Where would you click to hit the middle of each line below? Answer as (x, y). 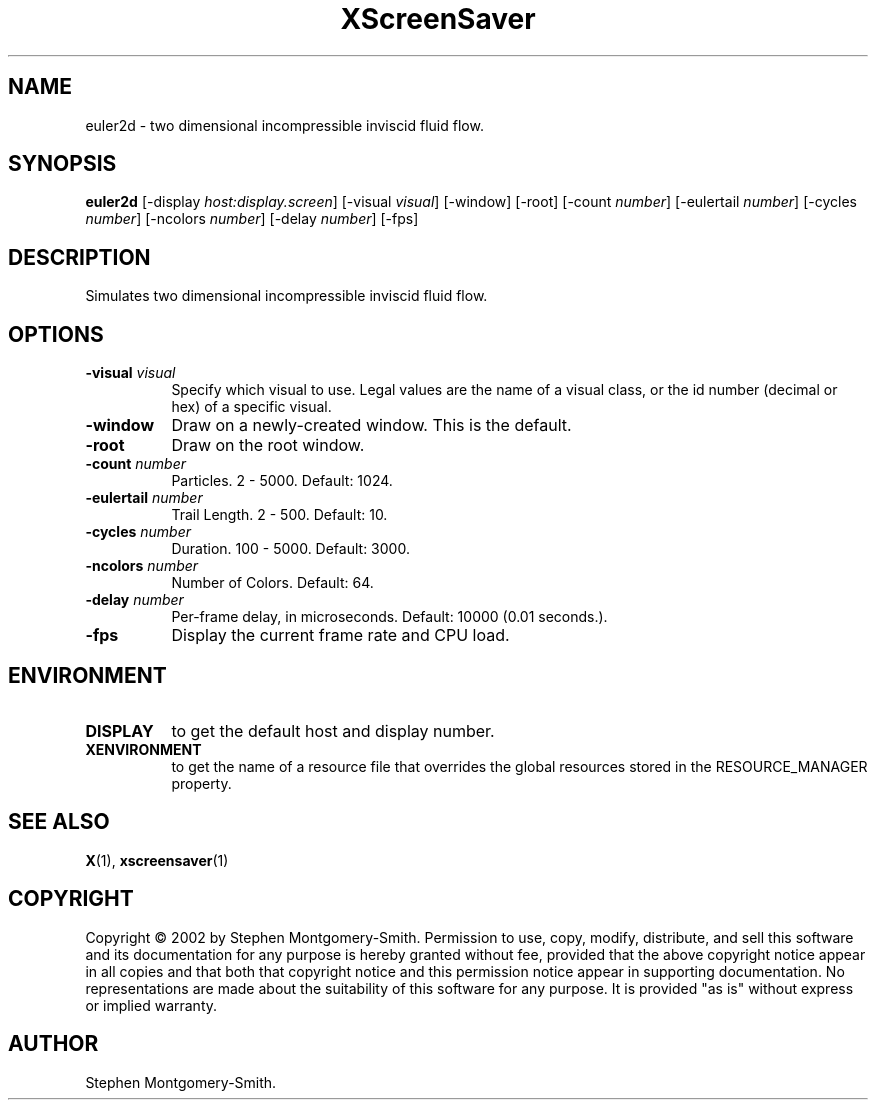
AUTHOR (53, 1044)
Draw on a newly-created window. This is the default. (371, 425)
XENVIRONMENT (143, 749)
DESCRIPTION (79, 257)
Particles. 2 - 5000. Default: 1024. (282, 481)
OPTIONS (56, 334)
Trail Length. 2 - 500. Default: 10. (279, 515)
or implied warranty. (151, 1005)
